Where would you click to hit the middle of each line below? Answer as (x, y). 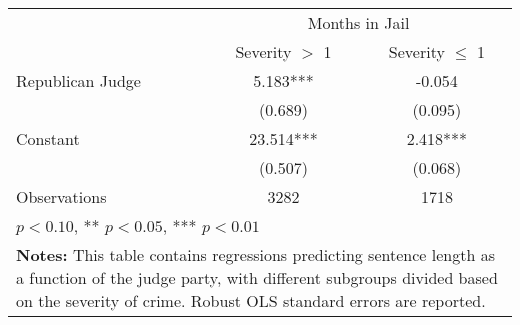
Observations (61, 196)
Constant (48, 138)
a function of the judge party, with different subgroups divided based (257, 277)
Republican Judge (78, 80)
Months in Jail (358, 22)
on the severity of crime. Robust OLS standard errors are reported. (251, 300)
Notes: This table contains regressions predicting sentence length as (255, 254)
